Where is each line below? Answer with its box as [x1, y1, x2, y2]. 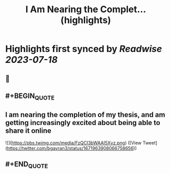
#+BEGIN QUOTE [5, 91, 55, 102]
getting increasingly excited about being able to [5, 118, 161, 127]
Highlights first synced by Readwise [5, 43, 162, 55]
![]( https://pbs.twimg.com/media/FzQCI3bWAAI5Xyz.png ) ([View [5, 139, 142, 146]
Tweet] [142, 139, 157, 146]
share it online [5, 126, 52, 135]
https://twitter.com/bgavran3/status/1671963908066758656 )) [7, 145, 137, 151]
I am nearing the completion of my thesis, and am [5, 110, 165, 119]
